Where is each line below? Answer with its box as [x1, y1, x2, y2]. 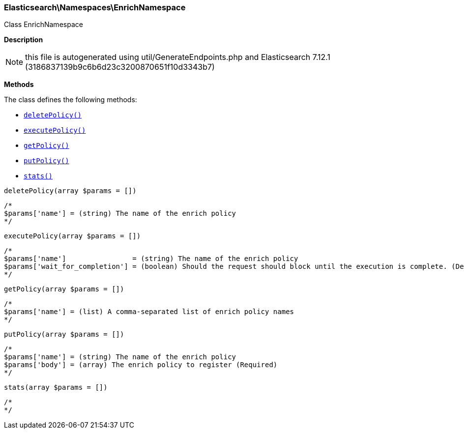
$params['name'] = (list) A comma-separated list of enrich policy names [4, 308, 294, 316]
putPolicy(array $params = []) [4, 330, 124, 339]
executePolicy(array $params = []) [4, 232, 141, 240]
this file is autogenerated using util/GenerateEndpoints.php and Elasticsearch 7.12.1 [25, 52, 331, 62]
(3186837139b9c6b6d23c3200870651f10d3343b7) [25, 62, 215, 72]
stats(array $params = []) [4, 383, 108, 392]
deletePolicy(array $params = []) [4, 187, 137, 195]
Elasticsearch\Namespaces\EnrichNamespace [4, 2, 186, 12]
